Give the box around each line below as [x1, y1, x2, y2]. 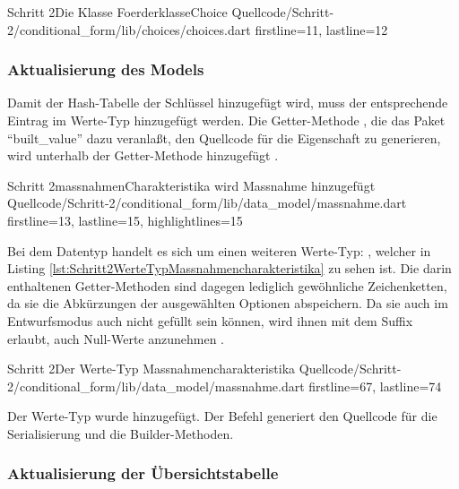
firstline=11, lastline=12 [255, 20, 388, 39]
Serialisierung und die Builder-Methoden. [7, 424, 234, 442]
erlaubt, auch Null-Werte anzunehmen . [7, 329, 224, 347]
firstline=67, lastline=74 [308, 376, 442, 395]
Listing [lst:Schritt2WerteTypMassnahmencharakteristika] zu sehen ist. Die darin [7, 259, 452, 278]
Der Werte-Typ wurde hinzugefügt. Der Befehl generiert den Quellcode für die [7, 407, 437, 425]
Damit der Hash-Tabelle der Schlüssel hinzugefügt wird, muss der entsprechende [7, 93, 448, 112]
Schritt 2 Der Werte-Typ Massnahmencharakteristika [7, 359, 296, 378]
